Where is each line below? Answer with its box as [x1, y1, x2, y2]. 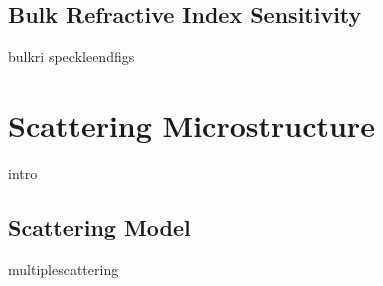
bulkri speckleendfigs [8, 46, 135, 67]
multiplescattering [8, 258, 119, 279]
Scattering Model [8, 211, 191, 242]
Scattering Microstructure [8, 104, 375, 145]
